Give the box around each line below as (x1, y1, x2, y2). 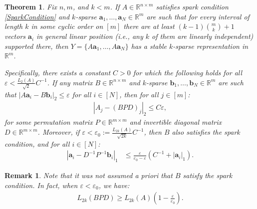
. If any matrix (47, 77, 93, 87)
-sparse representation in (173, 40, 249, 51)
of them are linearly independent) (152, 31, 254, 41)
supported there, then (4, 40, 68, 51)
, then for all (119, 89, 159, 99)
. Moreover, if (37, 127, 80, 137)
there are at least (123, 21, 175, 31)
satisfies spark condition (156, 1, 229, 11)
